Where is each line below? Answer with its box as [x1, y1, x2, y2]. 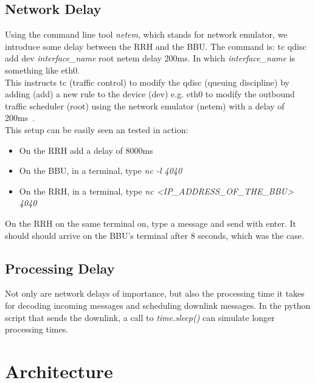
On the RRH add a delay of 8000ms [19, 143, 153, 156]
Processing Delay [5, 258, 115, 277]
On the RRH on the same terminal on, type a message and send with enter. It [5, 216, 297, 229]
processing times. [5, 323, 69, 336]
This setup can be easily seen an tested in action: [5, 123, 189, 136]
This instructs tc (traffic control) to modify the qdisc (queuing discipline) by [5, 75, 289, 88]
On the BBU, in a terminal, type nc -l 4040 [19, 164, 182, 177]
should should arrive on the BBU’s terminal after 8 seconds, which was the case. [5, 229, 304, 241]
